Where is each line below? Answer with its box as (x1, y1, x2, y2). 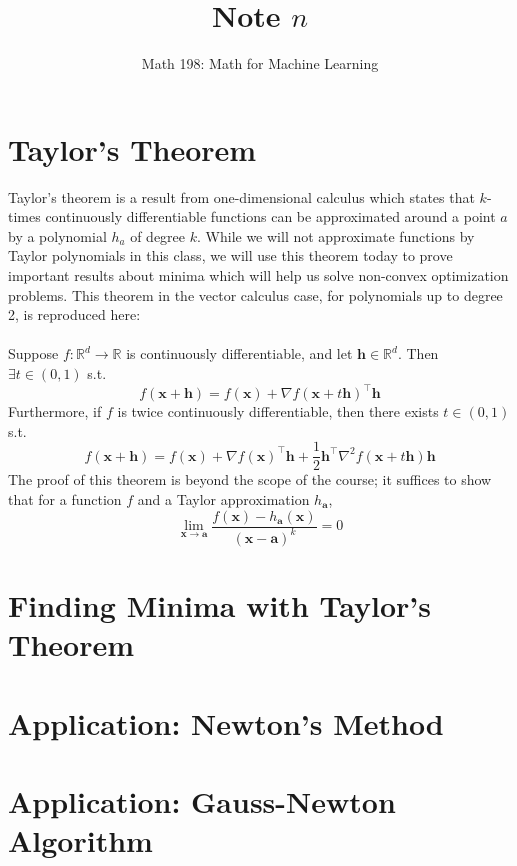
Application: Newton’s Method (8, 702, 444, 743)
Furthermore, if (8, 401, 102, 422)
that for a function (8, 488, 122, 509)
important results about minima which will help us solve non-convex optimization (8, 265, 509, 286)
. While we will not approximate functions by (197, 225, 475, 246)
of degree (130, 225, 186, 246)
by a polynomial (8, 225, 107, 246)
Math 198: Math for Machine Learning (141, 53, 379, 74)
